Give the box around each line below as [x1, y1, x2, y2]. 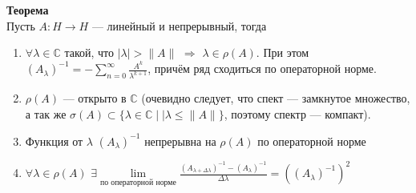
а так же [25, 105, 67, 122]
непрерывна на [144, 132, 216, 149]
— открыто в [63, 90, 127, 107]
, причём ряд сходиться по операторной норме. [147, 60, 377, 77]
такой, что [64, 44, 115, 61]
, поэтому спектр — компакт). [224, 105, 371, 122]
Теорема [6, 2, 49, 18]
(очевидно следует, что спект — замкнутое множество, [141, 90, 410, 107]
